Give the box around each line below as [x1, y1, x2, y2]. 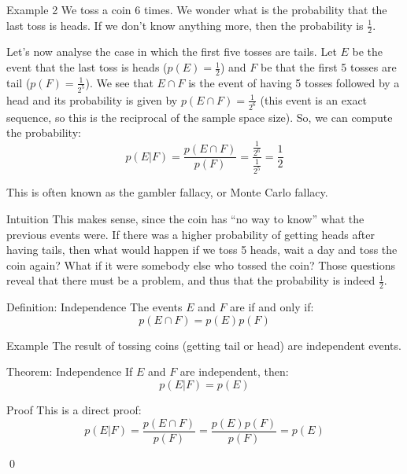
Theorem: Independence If [6, 363, 133, 380]
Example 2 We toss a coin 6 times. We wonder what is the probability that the [6, 2, 387, 17]
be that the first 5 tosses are [260, 59, 397, 75]
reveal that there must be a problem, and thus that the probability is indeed [6, 272, 376, 288]
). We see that [85, 74, 154, 90]
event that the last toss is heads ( [6, 59, 168, 75]
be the [352, 43, 383, 60]
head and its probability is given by [6, 91, 178, 108]
